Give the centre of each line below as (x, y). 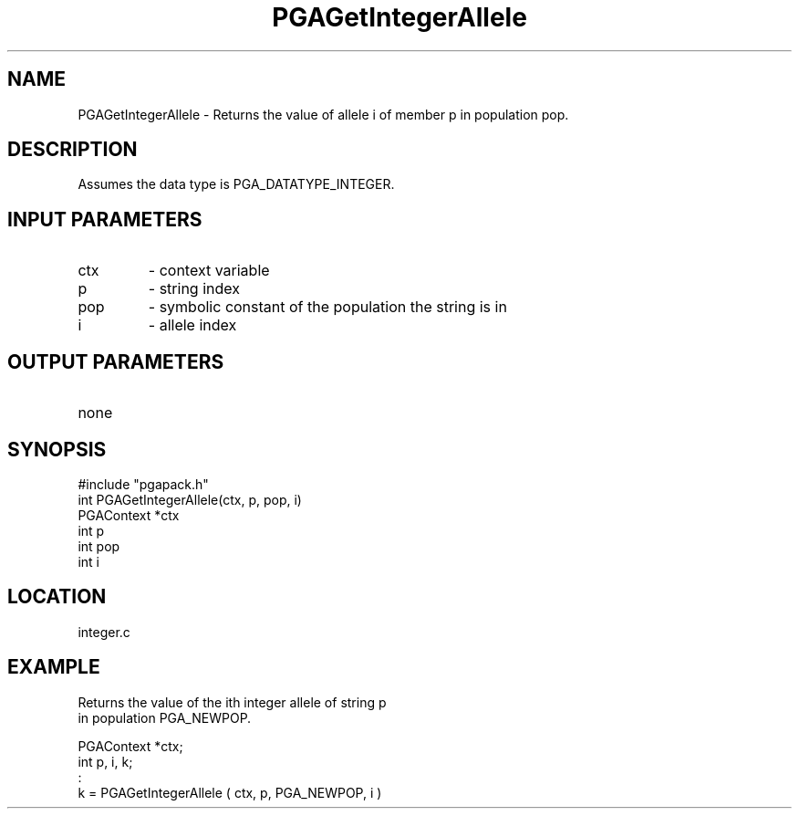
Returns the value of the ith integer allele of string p (232, 702)
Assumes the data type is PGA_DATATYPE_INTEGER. (236, 184)
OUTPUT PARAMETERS (116, 361)
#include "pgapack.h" (143, 484)
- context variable (209, 271)
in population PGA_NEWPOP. (165, 717)
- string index (194, 289)
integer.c (104, 632)
